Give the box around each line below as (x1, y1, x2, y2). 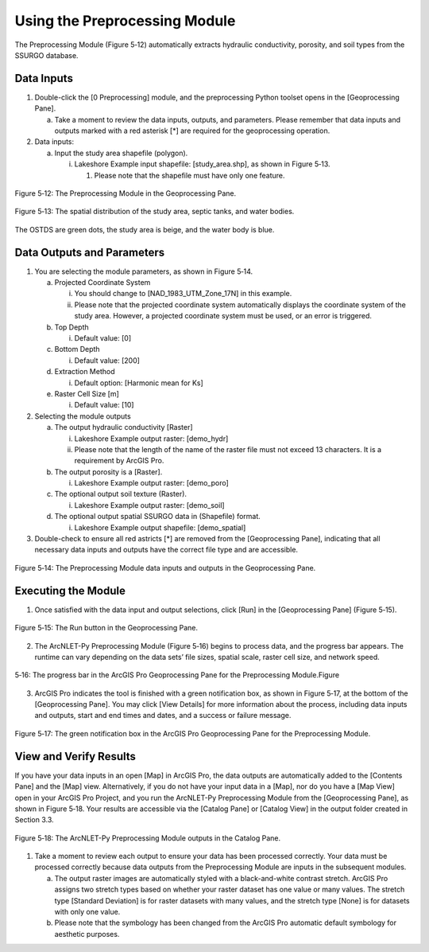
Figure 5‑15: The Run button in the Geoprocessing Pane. (14, 623, 199, 633)
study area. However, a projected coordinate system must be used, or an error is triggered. (74, 311, 373, 321)
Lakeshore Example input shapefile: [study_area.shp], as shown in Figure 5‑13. (74, 159, 330, 169)
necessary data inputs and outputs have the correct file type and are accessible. (34, 545, 298, 555)
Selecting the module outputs (34, 411, 131, 421)
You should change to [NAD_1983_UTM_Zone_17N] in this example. (74, 289, 292, 298)
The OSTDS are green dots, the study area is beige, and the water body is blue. (14, 224, 275, 234)
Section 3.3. (14, 815, 55, 825)
